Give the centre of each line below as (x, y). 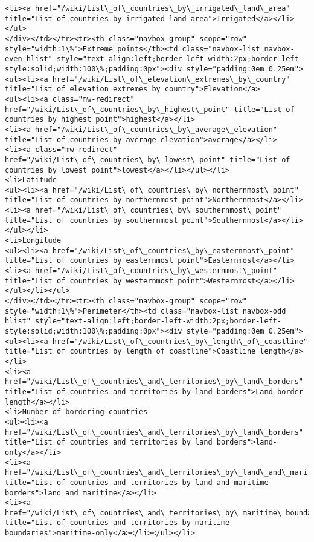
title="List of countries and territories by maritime (117, 523)
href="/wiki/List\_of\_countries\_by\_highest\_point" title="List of (150, 109)
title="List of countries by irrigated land (96, 18)
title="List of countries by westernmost (89, 281)
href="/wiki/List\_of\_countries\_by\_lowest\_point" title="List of (148, 160)
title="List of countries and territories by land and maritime (137, 482)
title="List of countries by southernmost (91, 220)
